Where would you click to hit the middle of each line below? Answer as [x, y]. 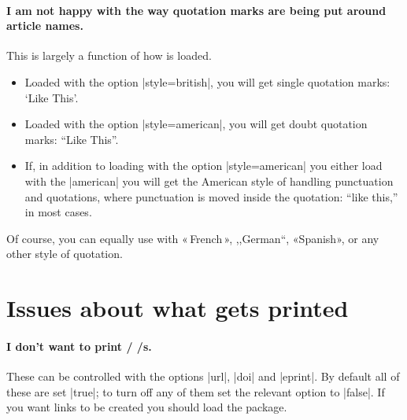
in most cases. [58, 212]
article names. [45, 26]
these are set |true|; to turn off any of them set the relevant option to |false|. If [196, 391]
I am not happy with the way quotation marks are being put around [196, 10]
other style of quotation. [65, 254]
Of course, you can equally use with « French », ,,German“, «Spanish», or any [193, 238]
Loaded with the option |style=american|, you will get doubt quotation [196, 124]
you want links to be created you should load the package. [147, 407]
